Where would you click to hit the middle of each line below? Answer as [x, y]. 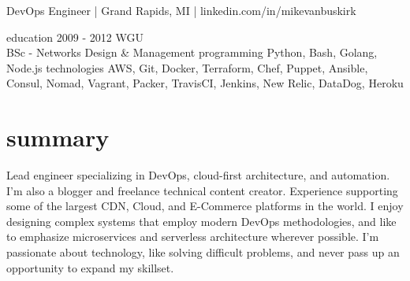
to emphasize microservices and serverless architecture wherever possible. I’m [193, 237]
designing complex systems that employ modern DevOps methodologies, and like [201, 221]
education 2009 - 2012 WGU [75, 37]
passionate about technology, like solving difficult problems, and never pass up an [203, 252]
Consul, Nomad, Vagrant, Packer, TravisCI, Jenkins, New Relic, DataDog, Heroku [205, 83]
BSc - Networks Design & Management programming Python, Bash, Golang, [192, 52]
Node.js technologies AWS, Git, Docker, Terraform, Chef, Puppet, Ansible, [187, 67]
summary [58, 137]
